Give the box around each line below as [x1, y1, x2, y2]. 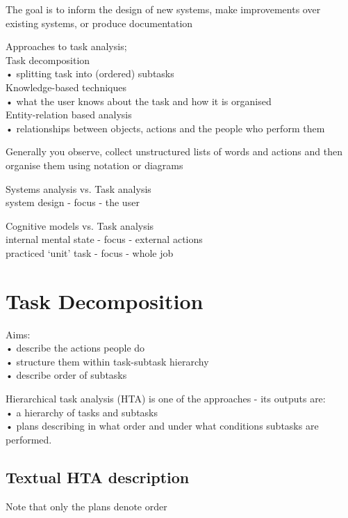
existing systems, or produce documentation [6, 15, 193, 30]
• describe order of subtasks [6, 368, 127, 382]
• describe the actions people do [6, 340, 145, 355]
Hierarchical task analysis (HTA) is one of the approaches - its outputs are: [6, 391, 326, 405]
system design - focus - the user [6, 195, 140, 210]
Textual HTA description [6, 466, 190, 487]
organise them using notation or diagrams [6, 157, 183, 172]
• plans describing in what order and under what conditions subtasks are [6, 418, 319, 433]
